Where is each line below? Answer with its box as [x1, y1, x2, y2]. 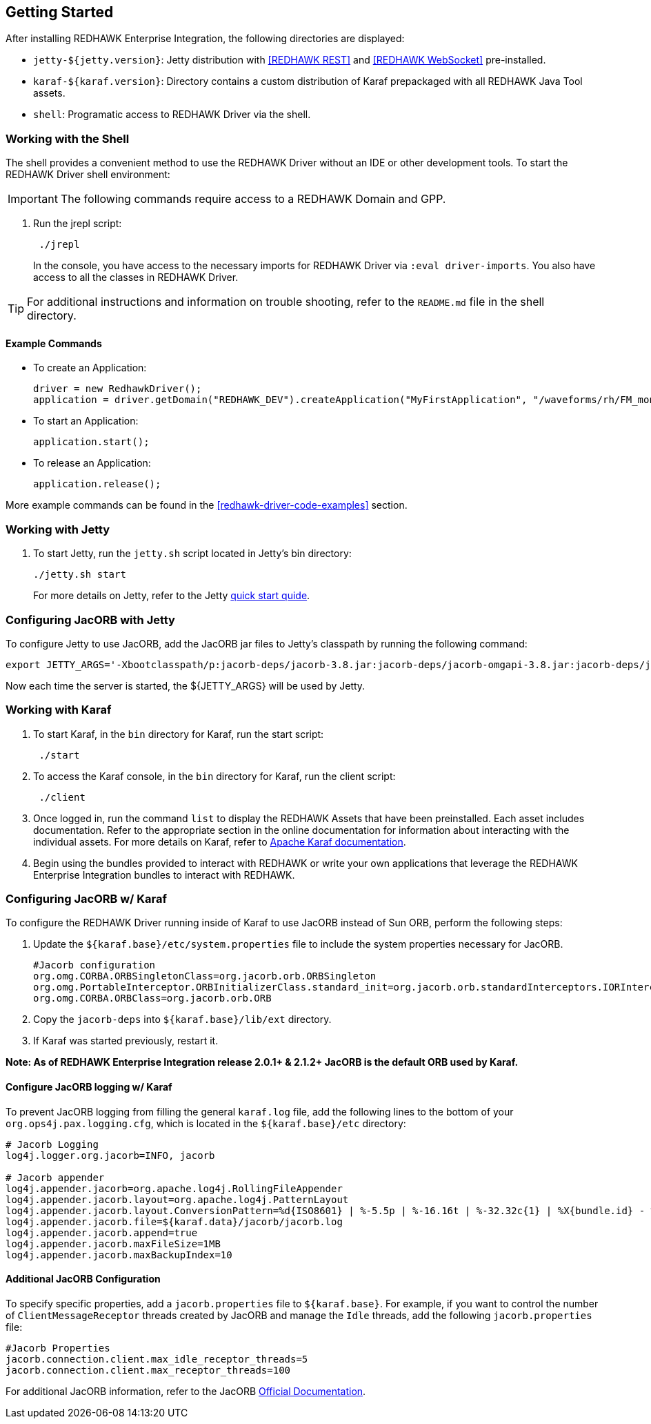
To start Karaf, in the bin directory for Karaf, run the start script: [33, 728, 324, 740]
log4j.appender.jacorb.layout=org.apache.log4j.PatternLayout [6, 1193, 349, 1205]
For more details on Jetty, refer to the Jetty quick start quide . [33, 589, 310, 602]
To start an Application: [33, 415, 139, 427]
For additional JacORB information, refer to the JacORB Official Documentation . [6, 1385, 366, 1397]
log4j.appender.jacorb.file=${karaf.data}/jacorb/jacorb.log [6, 1216, 343, 1227]
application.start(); [33, 436, 150, 448]
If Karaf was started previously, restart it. [33, 1035, 219, 1047]
